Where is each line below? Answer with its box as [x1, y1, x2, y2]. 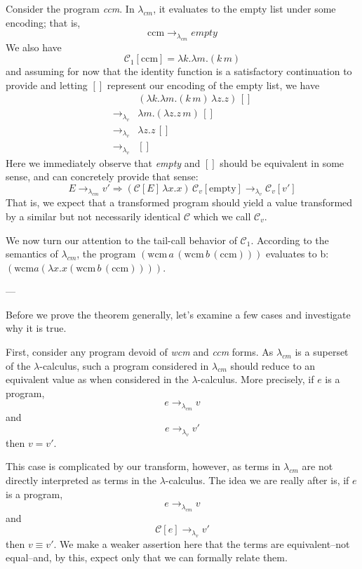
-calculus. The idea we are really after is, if [165, 473, 349, 488]
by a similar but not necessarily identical [6, 208, 181, 223]
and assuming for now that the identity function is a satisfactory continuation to [6, 64, 352, 79]
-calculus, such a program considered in [39, 358, 209, 373]
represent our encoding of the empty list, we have [107, 77, 320, 92]
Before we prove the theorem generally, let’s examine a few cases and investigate [6, 307, 351, 321]
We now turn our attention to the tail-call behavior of [6, 232, 237, 247]
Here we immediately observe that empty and [6, 155, 201, 170]
